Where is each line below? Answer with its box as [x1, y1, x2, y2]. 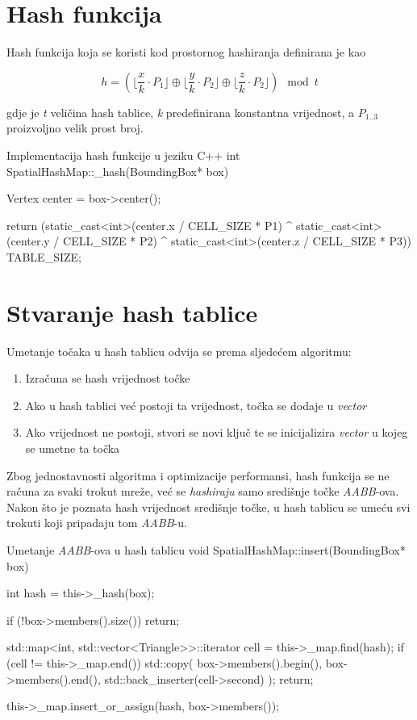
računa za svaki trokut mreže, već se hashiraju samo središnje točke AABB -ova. [6, 483, 399, 500]
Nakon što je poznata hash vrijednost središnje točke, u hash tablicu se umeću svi [6, 498, 411, 515]
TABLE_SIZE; [6, 248, 81, 265]
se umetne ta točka [25, 439, 120, 456]
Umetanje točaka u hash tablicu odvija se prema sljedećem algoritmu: [6, 342, 352, 359]
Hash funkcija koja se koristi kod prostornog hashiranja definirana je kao [6, 44, 366, 61]
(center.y [6, 232, 50, 249]
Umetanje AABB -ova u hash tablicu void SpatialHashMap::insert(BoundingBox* [6, 541, 406, 558]
